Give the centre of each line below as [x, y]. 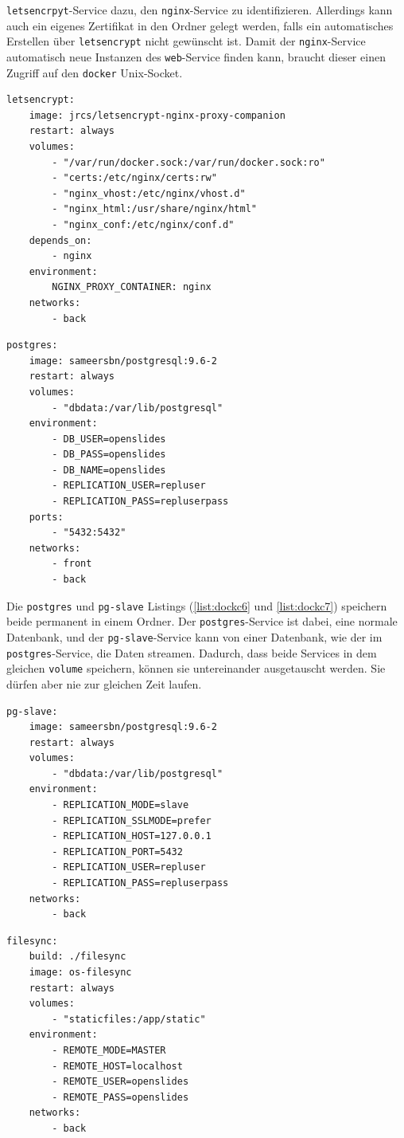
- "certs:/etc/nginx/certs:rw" [134, 178]
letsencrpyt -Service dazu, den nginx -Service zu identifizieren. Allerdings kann [200, 10]
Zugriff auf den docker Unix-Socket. [95, 72]
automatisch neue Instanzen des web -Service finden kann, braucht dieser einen [196, 56]
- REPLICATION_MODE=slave [120, 805]
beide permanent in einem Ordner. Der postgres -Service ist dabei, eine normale [202, 621]
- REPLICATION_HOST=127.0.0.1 [132, 836]
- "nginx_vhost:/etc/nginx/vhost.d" [149, 193]
